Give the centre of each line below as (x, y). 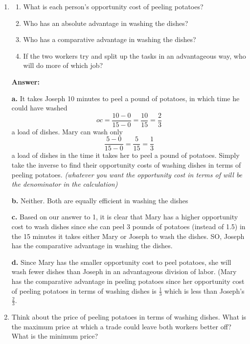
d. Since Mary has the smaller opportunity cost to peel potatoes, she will (121, 262)
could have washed (39, 108)
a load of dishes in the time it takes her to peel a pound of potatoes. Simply (125, 155)
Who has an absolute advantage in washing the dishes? (106, 23)
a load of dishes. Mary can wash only (67, 131)
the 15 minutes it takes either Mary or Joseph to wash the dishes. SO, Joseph (128, 236)
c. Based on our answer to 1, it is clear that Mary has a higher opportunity (125, 217)
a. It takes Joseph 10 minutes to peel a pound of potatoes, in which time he (125, 98)
